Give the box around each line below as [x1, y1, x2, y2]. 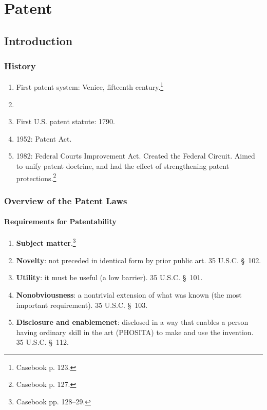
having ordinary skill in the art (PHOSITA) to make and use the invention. [16, 326, 254, 337]
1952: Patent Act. [16, 133, 72, 144]
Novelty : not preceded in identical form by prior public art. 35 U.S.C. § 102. [16, 255, 261, 265]
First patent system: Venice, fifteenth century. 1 [16, 80, 164, 92]
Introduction [4, 32, 73, 48]
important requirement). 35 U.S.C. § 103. [16, 299, 148, 310]
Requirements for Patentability [4, 216, 117, 227]
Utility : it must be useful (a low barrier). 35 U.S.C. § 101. [16, 272, 203, 283]
